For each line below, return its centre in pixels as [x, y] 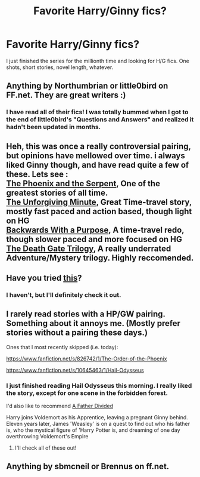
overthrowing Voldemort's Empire [47, 437]
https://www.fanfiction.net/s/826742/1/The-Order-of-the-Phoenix [87, 359]
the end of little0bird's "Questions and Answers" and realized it [100, 120]
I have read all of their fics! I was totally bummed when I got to [97, 112]
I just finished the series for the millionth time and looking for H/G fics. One [98, 61]
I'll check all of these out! [46, 448]
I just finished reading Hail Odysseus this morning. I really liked [99, 385]
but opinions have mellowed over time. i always [96, 156]
